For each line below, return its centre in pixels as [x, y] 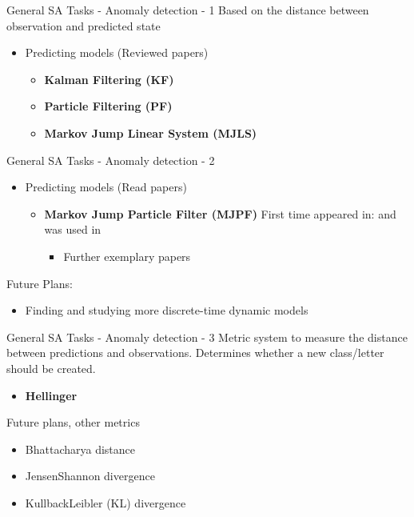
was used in [73, 229]
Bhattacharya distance [80, 449]
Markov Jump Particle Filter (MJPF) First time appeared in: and [220, 213]
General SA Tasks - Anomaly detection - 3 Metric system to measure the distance [207, 337]
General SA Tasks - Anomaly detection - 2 [111, 160]
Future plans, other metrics [73, 422]
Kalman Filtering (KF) [109, 79]
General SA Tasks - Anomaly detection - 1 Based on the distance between [188, 10]
